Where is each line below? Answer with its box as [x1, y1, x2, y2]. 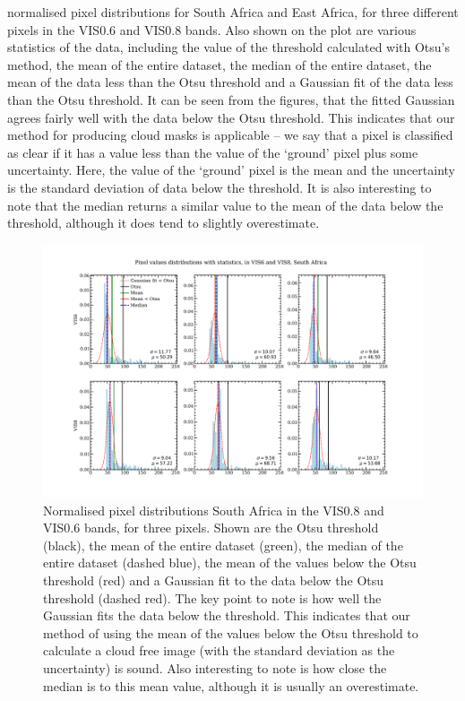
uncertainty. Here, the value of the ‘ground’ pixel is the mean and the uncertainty [7, 160, 455, 179]
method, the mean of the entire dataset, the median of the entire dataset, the [7, 55, 432, 74]
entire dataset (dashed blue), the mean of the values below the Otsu [43, 553, 417, 572]
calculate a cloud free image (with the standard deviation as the [43, 641, 395, 660]
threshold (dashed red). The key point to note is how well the [43, 588, 382, 607]
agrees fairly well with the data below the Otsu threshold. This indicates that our [7, 108, 455, 126]
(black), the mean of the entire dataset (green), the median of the [43, 535, 403, 554]
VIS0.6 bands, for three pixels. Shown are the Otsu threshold [43, 518, 379, 537]
